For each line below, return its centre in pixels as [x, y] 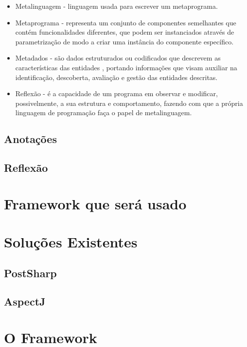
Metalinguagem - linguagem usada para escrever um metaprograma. [116, 6]
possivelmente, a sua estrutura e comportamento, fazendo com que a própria [129, 103]
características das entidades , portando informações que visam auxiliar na [126, 67]
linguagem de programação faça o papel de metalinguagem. [104, 112]
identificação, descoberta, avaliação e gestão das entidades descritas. [116, 77]
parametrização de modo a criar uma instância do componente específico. [124, 41]
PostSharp [30, 273]
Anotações [30, 139]
